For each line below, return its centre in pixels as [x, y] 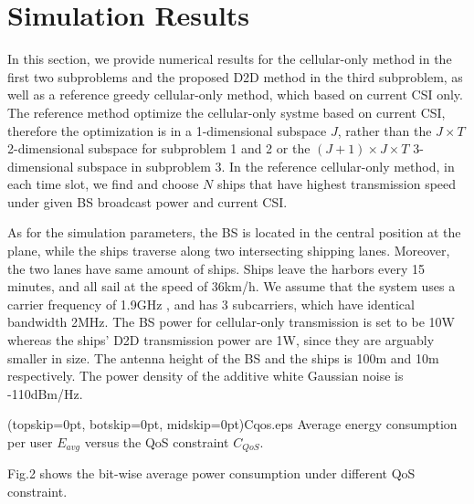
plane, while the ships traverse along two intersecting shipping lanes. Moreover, [229, 251]
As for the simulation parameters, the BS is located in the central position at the [234, 232]
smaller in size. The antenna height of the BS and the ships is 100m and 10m [223, 357]
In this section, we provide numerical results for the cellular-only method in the [230, 59]
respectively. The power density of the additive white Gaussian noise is [205, 376]
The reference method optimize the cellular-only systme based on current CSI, [226, 112]
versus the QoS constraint [157, 442]
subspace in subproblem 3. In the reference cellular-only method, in [266, 166]
